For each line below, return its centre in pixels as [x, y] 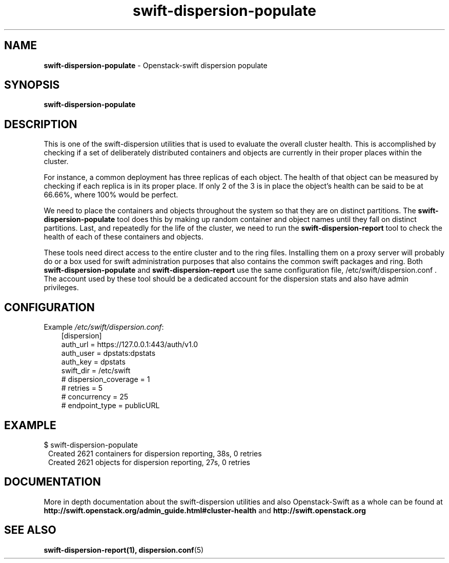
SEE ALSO [30, 530]
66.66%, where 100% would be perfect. [111, 195]
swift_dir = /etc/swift [96, 371]
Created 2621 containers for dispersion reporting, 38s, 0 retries [155, 453]
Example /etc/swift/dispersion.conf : [104, 327]
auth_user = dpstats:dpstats [108, 353]
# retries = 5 [82, 388]
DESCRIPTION [41, 124]
